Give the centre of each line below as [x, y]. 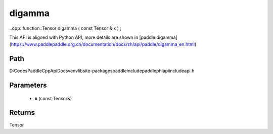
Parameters [28, 85]
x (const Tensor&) [53, 98]
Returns [22, 113]
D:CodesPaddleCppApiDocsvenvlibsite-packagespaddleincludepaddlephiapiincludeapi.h [102, 71]
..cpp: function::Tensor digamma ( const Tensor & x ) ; [65, 28]
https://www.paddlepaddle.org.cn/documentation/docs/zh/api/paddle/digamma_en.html [103, 44]
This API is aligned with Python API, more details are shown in [74, 37]
